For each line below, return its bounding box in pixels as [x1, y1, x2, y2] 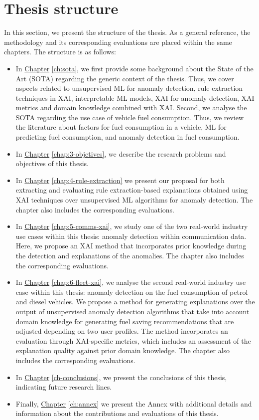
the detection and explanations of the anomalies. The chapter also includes [15, 250, 244, 260]
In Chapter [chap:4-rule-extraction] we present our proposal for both [15, 175, 225, 185]
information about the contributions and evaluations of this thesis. [15, 408, 219, 419]
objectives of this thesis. [15, 158, 89, 169]
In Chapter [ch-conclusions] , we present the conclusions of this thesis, [15, 372, 227, 382]
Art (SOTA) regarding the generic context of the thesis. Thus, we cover [15, 73, 234, 83]
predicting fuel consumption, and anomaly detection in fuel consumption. [15, 132, 240, 142]
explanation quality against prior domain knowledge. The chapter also [15, 345, 230, 356]
